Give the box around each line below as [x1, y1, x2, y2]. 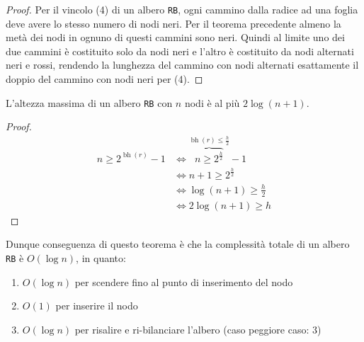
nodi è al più [184, 95, 240, 110]
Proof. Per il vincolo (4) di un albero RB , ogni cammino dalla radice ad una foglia [6, 2, 358, 16]
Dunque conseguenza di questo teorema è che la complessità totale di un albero [6, 236, 350, 251]
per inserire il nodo [55, 298, 138, 313]
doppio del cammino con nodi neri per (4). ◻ [6, 72, 203, 86]
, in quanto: [76, 250, 126, 265]
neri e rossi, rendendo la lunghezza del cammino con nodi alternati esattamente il [6, 57, 359, 72]
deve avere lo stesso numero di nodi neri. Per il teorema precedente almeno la [6, 16, 341, 30]
